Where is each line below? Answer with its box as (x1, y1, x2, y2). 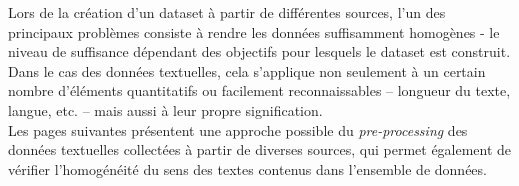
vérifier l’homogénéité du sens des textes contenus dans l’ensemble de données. (8, 158, 487, 179)
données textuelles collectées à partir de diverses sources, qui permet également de (8, 139, 512, 160)
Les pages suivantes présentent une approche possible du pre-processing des (8, 119, 468, 140)
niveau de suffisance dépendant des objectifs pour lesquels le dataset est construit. (8, 41, 511, 62)
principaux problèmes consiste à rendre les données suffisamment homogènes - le (8, 21, 500, 42)
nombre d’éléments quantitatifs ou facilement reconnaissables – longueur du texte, (8, 80, 511, 101)
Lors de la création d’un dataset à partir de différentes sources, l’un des (8, 2, 446, 22)
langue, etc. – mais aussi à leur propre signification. (8, 99, 323, 120)
